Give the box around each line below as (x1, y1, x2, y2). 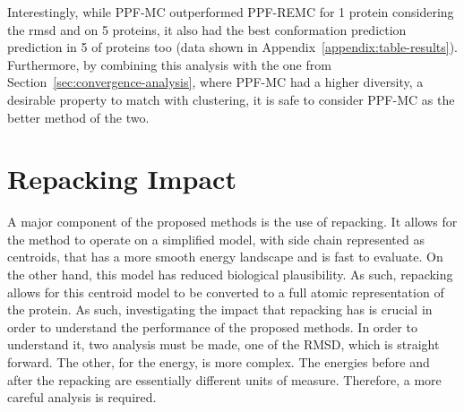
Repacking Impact (7, 160, 236, 197)
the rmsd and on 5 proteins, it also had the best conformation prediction (7, 20, 407, 39)
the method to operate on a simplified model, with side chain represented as (7, 229, 425, 248)
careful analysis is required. (7, 388, 157, 407)
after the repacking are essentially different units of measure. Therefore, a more (7, 370, 442, 389)
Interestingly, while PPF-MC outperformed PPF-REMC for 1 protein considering (7, 3, 454, 21)
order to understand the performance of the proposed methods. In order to (7, 317, 417, 336)
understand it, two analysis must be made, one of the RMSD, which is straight (7, 335, 440, 354)
